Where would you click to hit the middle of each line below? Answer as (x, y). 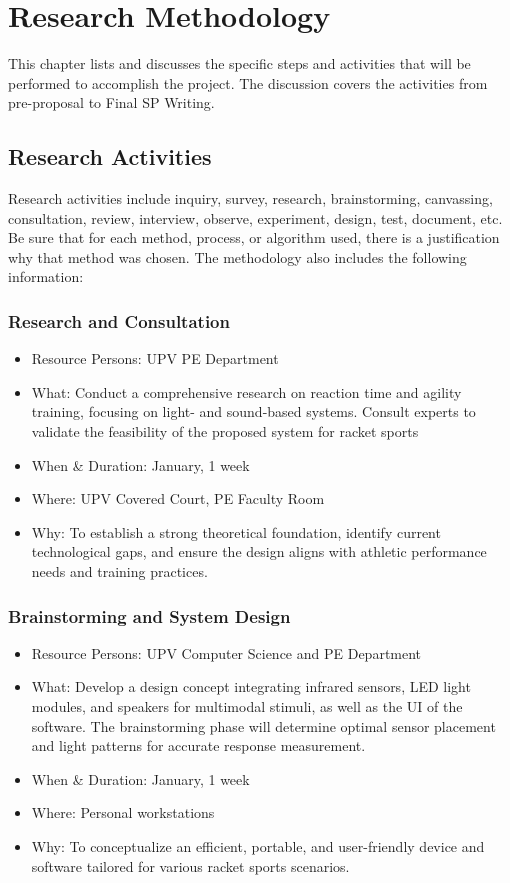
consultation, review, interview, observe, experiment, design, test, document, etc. (255, 217)
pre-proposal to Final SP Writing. (111, 102)
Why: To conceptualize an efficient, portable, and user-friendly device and (258, 846)
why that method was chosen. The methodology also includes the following (237, 256)
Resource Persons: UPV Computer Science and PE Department (226, 652)
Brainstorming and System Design (149, 615)
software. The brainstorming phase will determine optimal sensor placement (263, 725)
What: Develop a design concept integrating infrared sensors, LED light (251, 686)
